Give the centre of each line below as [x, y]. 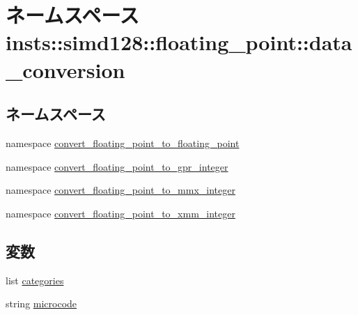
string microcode [41, 304]
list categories [35, 280]
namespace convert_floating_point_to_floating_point [123, 143]
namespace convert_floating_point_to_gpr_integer [117, 166]
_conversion [65, 69]
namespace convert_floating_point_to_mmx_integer [120, 190]
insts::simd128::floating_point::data [179, 42]
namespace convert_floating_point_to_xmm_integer [120, 213]
